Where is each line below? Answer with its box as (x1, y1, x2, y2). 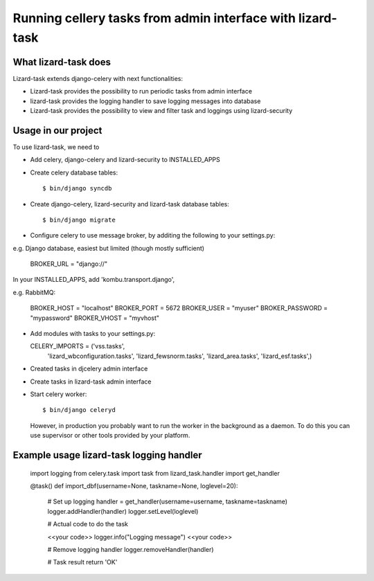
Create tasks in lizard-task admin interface (30, 377, 152, 386)
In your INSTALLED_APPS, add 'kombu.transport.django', (12, 276, 175, 284)
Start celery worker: (30, 390, 87, 398)
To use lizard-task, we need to (12, 143, 100, 151)
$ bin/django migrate (42, 215, 116, 224)
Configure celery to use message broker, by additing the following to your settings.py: (30, 231, 276, 240)
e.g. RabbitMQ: (12, 288, 56, 296)
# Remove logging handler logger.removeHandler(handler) (47, 545, 214, 553)
